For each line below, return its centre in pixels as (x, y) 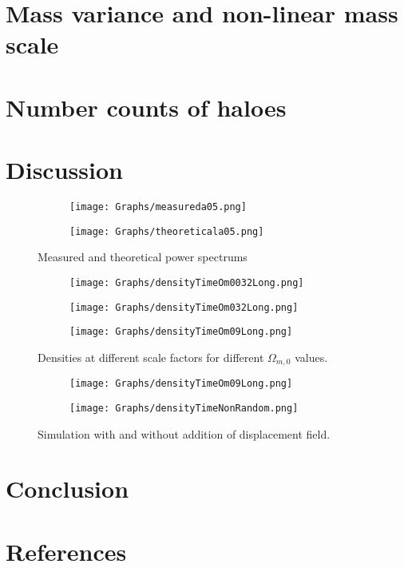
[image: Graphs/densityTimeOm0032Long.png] (187, 282)
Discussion (64, 170)
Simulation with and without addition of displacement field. (184, 433)
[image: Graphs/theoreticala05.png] (167, 231)
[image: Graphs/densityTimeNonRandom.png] (184, 409)
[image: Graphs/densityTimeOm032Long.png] (184, 307)
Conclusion (67, 489)
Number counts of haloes (146, 107)
